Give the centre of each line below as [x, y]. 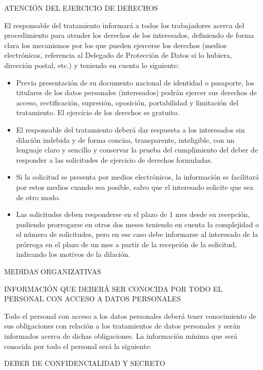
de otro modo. [38, 197]
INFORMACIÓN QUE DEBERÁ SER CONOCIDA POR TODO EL [113, 288]
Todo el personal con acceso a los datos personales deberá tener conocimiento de [130, 315]
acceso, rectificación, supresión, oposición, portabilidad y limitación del [127, 102]
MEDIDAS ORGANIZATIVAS [53, 271]
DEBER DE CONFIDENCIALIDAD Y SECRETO [85, 363]
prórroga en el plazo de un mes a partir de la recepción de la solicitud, [126, 244]
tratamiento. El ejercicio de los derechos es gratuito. [98, 112]
